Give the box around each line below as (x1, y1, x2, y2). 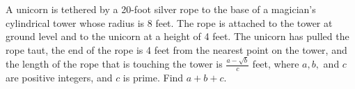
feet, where (252, 57, 299, 71)
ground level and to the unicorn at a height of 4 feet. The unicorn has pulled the (6, 29, 349, 43)
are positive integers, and (6, 70, 113, 84)
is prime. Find (123, 70, 184, 84)
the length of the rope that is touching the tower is (6, 57, 223, 71)
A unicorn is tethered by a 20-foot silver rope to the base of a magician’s (6, 2, 316, 16)
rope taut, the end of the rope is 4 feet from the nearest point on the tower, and (6, 42, 347, 57)
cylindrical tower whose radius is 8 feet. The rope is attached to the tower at (6, 15, 333, 30)
